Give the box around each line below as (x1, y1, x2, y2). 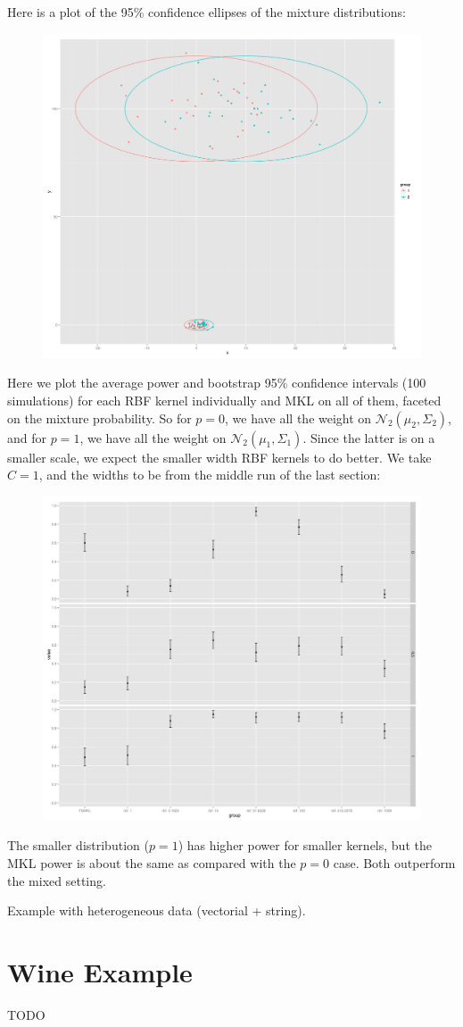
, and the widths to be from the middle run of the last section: (38, 465, 381, 484)
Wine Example (7, 953, 193, 989)
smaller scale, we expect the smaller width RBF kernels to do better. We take (7, 447, 432, 466)
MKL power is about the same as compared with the (7, 854, 296, 872)
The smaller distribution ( (7, 836, 149, 855)
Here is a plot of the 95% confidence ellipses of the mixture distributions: (7, 3, 406, 21)
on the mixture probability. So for (7, 408, 192, 427)
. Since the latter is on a (302, 428, 435, 447)
